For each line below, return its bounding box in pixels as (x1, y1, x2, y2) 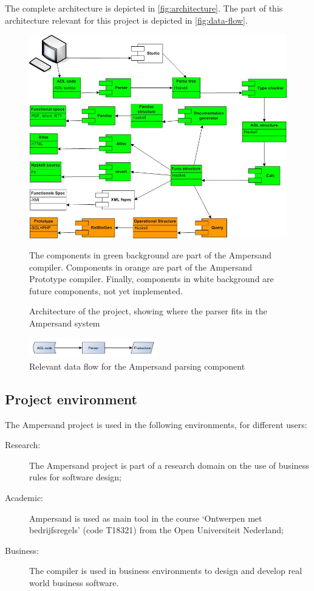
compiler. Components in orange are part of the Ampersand (29, 260, 253, 273)
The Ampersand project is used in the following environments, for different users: (5, 418, 307, 430)
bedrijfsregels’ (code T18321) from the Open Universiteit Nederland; (29, 524, 284, 536)
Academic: (5, 491, 43, 503)
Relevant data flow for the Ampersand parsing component (29, 359, 245, 372)
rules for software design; (29, 471, 122, 483)
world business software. (29, 576, 119, 589)
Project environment (5, 389, 137, 408)
